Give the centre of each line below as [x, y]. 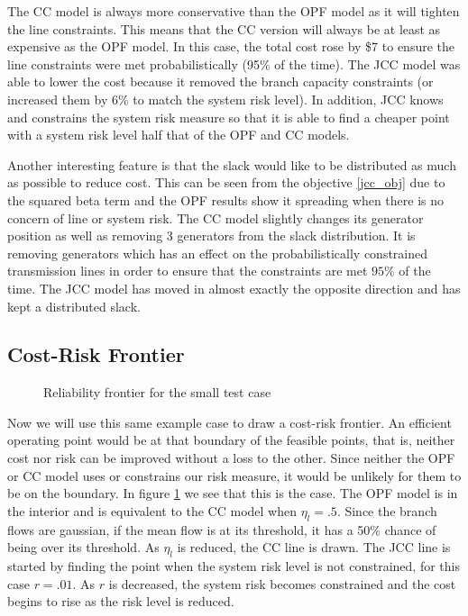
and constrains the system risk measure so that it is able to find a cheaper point [229, 117]
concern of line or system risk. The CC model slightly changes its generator [216, 217]
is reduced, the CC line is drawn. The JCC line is [314, 547]
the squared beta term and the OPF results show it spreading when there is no [226, 199]
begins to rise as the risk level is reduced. [121, 601]
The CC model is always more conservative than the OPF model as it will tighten [234, 11]
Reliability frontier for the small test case [157, 392]
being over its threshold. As [83, 547]
